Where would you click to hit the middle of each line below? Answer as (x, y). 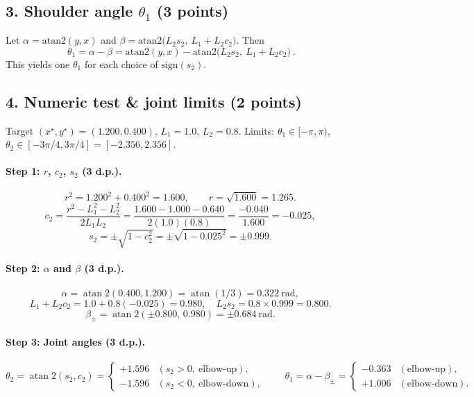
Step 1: (23, 171)
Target (20, 130)
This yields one (38, 64)
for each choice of (121, 64)
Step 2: (23, 268)
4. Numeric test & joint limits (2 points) (154, 101)
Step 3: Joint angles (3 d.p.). (76, 342)
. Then (250, 40)
